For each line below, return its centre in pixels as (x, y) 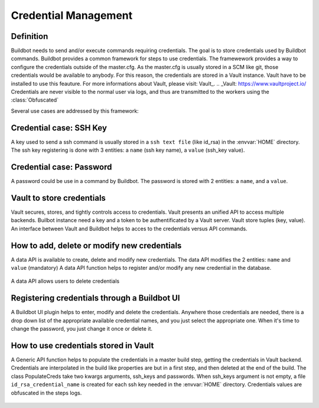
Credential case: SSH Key (59, 128)
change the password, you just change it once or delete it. (82, 329)
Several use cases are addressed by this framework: (75, 111)
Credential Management (72, 15)
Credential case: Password (61, 167)
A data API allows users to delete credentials (65, 281)
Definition (30, 36)
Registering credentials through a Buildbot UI (95, 298)
